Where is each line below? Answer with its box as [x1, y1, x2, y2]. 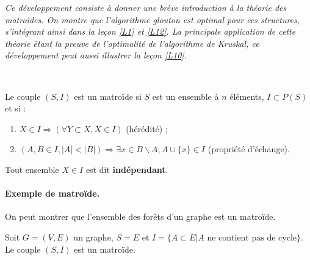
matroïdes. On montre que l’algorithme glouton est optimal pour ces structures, [5, 13, 300, 26]
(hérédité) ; [126, 122, 168, 135]
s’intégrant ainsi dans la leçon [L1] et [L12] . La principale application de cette [5, 25, 296, 38]
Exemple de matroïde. [5, 187, 100, 200]
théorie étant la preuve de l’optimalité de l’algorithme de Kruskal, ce [5, 37, 259, 49]
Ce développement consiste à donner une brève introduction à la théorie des [5, 1, 287, 13]
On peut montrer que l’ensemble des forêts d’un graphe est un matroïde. [5, 210, 276, 223]
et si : [5, 102, 26, 114]
